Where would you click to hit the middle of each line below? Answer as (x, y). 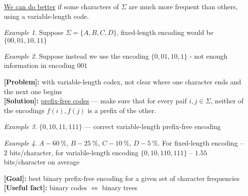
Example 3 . (20, 126)
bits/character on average (42, 162)
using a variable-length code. (47, 16)
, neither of (227, 101)
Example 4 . (20, 142)
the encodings (24, 110)
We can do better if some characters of (61, 6)
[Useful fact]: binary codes (46, 188)
